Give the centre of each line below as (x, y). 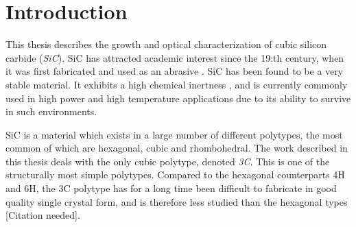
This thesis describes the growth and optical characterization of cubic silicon (166, 44)
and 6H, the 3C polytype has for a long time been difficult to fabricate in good (171, 188)
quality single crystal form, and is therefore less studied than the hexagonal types (177, 201)
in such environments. (51, 111)
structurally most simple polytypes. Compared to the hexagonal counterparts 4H (175, 175)
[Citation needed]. (43, 215)
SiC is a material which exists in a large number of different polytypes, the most (174, 134)
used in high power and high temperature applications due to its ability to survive (178, 98)
